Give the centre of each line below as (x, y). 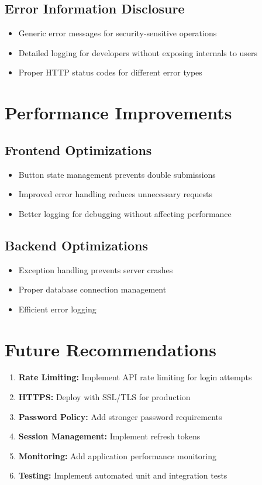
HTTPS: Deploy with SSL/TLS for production (104, 397)
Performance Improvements (118, 113)
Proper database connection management (92, 289)
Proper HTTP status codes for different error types (110, 72)
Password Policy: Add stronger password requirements (120, 416)
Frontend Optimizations (78, 149)
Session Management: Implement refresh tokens (109, 436)
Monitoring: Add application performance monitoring (117, 455)
